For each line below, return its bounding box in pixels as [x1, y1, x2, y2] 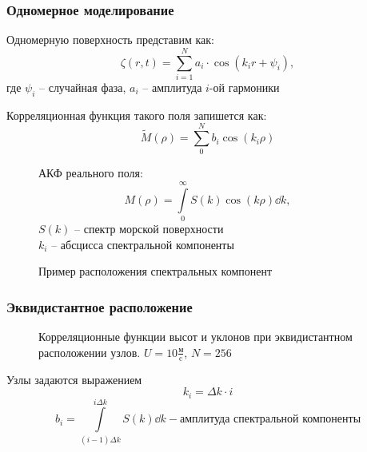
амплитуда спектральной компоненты [179, 414, 361, 426]
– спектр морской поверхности [74, 220, 224, 237]
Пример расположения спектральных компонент [38, 263, 273, 280]
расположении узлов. [38, 343, 141, 360]
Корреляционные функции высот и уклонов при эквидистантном [38, 328, 353, 345]
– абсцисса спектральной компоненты [51, 236, 234, 252]
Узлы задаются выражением [6, 371, 142, 387]
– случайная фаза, [39, 78, 126, 95]
